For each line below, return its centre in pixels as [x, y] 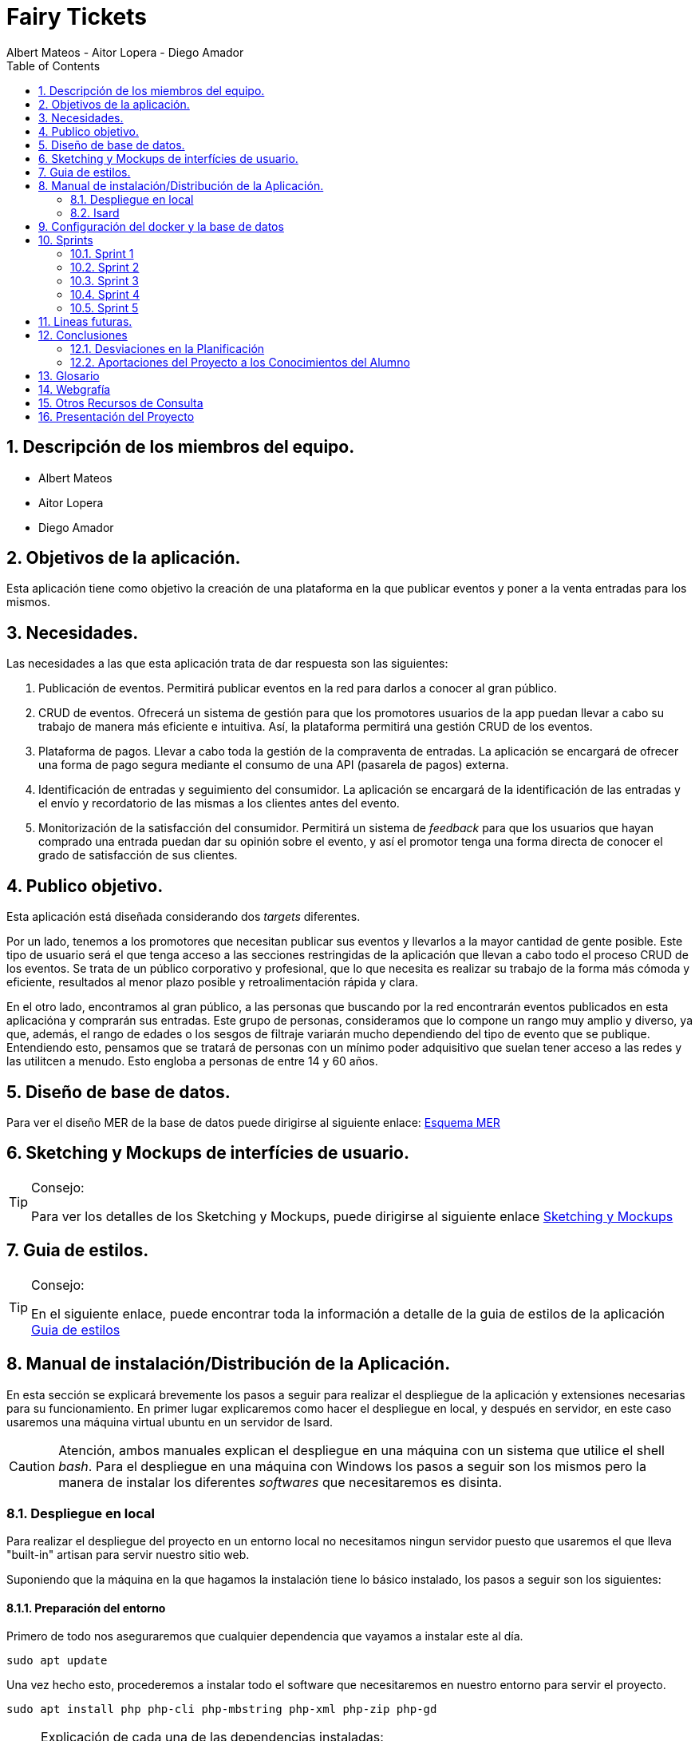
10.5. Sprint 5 [105, 307]
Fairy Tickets [77, 17]
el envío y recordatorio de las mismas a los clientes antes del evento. [219, 803]
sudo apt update [57, 1661]
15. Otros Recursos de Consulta [121, 403]
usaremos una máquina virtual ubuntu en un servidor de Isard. [170, 1422]
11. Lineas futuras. [85, 321]
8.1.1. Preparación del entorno [86, 1608]
